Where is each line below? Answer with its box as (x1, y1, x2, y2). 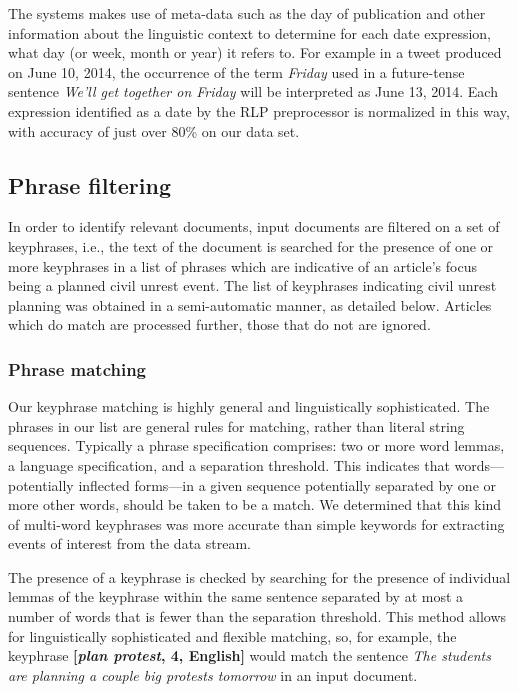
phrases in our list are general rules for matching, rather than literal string (8, 415, 465, 436)
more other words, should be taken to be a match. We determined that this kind (8, 494, 502, 515)
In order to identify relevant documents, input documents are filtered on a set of (8, 216, 500, 237)
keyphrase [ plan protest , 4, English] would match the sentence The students (8, 645, 491, 666)
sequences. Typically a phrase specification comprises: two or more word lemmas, (8, 435, 505, 456)
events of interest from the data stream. (8, 533, 251, 554)
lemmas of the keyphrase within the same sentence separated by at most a (8, 586, 464, 607)
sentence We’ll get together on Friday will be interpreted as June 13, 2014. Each (8, 81, 498, 102)
